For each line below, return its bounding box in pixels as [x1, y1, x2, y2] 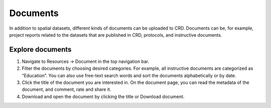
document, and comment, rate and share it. [22, 86, 111, 92]
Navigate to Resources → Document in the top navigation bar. [22, 58, 150, 64]
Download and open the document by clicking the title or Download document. [22, 93, 185, 99]
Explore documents [9, 45, 72, 54]
